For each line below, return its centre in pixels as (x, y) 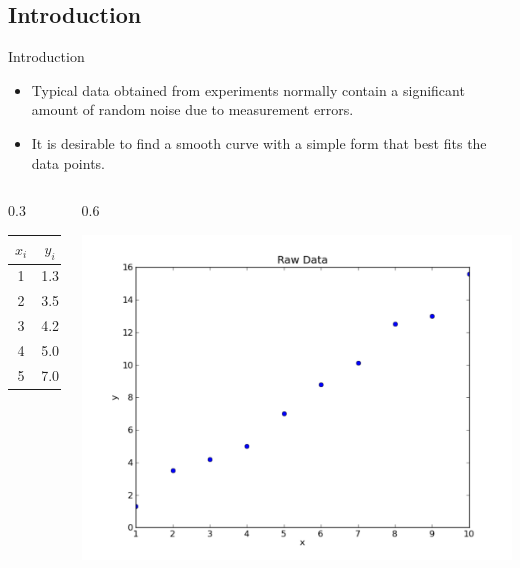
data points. (68, 162)
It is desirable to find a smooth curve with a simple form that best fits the (259, 142)
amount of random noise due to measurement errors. (192, 109)
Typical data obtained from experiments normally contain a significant (248, 89)
